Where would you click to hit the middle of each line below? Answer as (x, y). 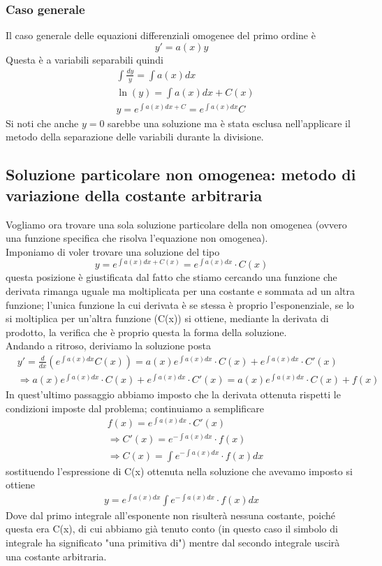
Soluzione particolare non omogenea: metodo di (181, 174)
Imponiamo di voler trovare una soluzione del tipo (113, 251)
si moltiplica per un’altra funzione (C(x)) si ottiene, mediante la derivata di (167, 318)
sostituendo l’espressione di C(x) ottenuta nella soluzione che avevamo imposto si (179, 471)
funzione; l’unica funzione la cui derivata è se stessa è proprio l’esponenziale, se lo (180, 304)
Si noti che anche (42, 123)
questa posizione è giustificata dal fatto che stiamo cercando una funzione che (171, 277)
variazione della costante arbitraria (134, 195)
